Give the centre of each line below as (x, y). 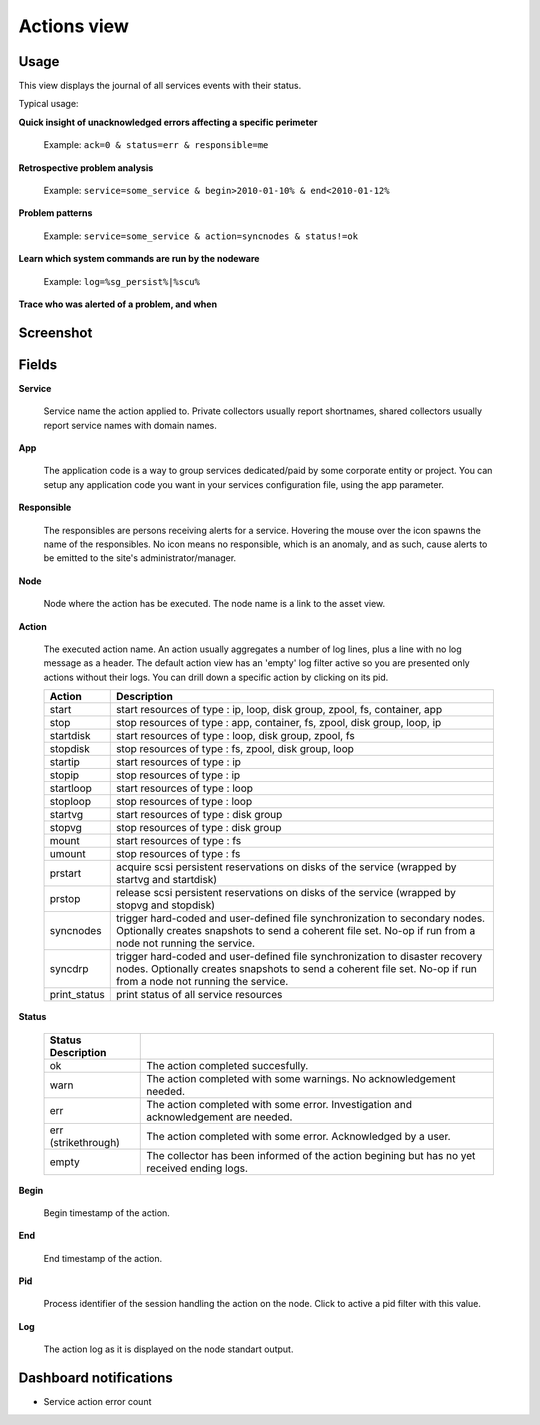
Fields (38, 364)
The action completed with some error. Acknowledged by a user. (298, 1136)
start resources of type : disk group (199, 815)
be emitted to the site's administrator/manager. (140, 558)
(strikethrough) (84, 1142)
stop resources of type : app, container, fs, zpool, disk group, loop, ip (278, 723)
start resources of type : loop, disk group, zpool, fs (235, 736)
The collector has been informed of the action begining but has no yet (311, 1155)
